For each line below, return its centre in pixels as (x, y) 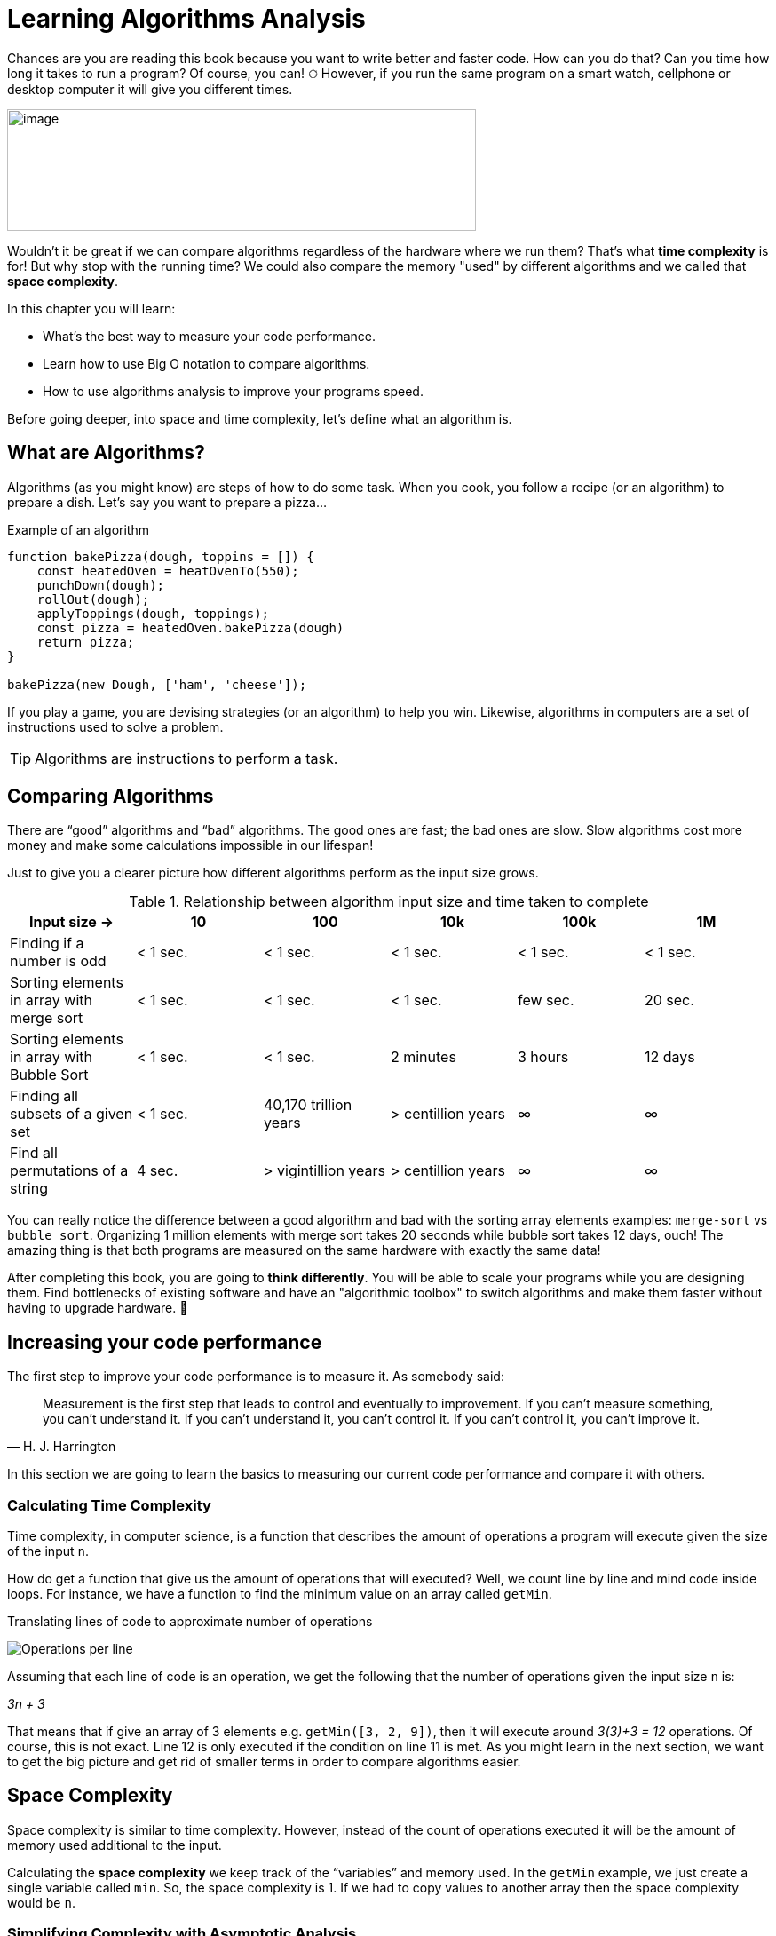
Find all (34, 1153)
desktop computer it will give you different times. (150, 89)
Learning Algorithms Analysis (186, 19)
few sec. (546, 1000)
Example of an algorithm (78, 529)
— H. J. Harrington (62, 1447)
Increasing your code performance (165, 1342)
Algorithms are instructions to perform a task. (186, 758)
